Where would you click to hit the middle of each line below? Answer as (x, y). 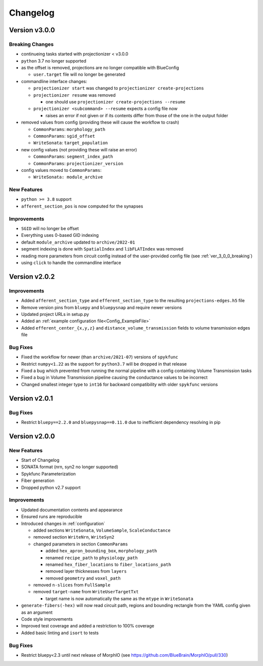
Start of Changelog (40, 460)
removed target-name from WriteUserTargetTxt (86, 592)
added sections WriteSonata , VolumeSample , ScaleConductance (102, 530)
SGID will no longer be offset (50, 229)
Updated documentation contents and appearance (72, 510)
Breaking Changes (31, 44)
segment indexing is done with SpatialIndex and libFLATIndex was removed (102, 249)
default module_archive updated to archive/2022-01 (78, 242)
